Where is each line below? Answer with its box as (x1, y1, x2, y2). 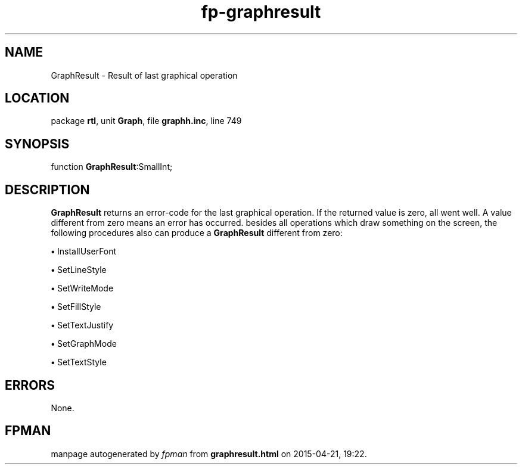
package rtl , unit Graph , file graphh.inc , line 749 (51, 116, 242, 126)
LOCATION (5, 91, 70, 106)
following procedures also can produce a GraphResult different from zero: (51, 228, 343, 238)
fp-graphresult (201, 2, 321, 22)
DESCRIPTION (5, 182, 90, 197)
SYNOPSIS (5, 136, 70, 151)
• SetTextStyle (51, 357, 107, 368)
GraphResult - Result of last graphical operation (51, 70, 238, 80)
